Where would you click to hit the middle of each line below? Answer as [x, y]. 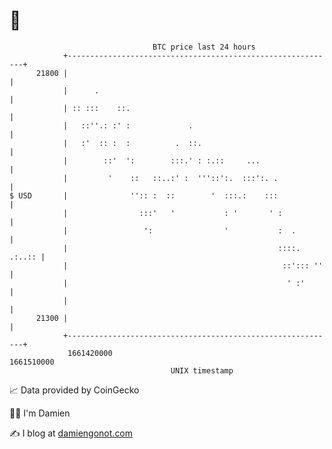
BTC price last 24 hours [204, 47]
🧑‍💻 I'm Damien [40, 413]
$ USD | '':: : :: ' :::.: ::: [144, 195]
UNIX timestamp [202, 370]
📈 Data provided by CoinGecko [74, 390]
